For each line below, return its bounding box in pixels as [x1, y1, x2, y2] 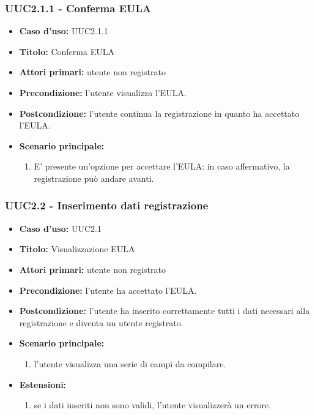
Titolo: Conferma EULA [19, 45, 114, 58]
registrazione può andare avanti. [34, 171, 154, 184]
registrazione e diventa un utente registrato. [19, 316, 183, 329]
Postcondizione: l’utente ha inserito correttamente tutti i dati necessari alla [19, 304, 310, 317]
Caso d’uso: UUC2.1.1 [19, 24, 108, 37]
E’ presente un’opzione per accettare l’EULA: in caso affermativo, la [34, 160, 290, 173]
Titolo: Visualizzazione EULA [19, 242, 135, 255]
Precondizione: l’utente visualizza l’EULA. [19, 86, 187, 99]
